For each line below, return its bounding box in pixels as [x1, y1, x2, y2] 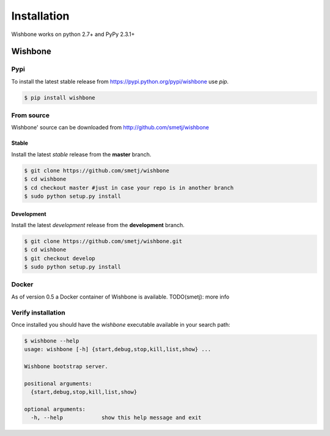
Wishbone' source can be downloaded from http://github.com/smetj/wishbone [11, 124, 209, 131]
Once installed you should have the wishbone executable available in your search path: [11, 321, 230, 328]
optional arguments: [24, 406, 86, 413]
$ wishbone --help [24, 337, 79, 344]
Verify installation [11, 308, 65, 317]
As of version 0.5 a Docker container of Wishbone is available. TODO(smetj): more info [11, 293, 230, 300]
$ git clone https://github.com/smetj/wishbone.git [24, 238, 183, 244]
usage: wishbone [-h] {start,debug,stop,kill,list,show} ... [24, 346, 211, 353]
